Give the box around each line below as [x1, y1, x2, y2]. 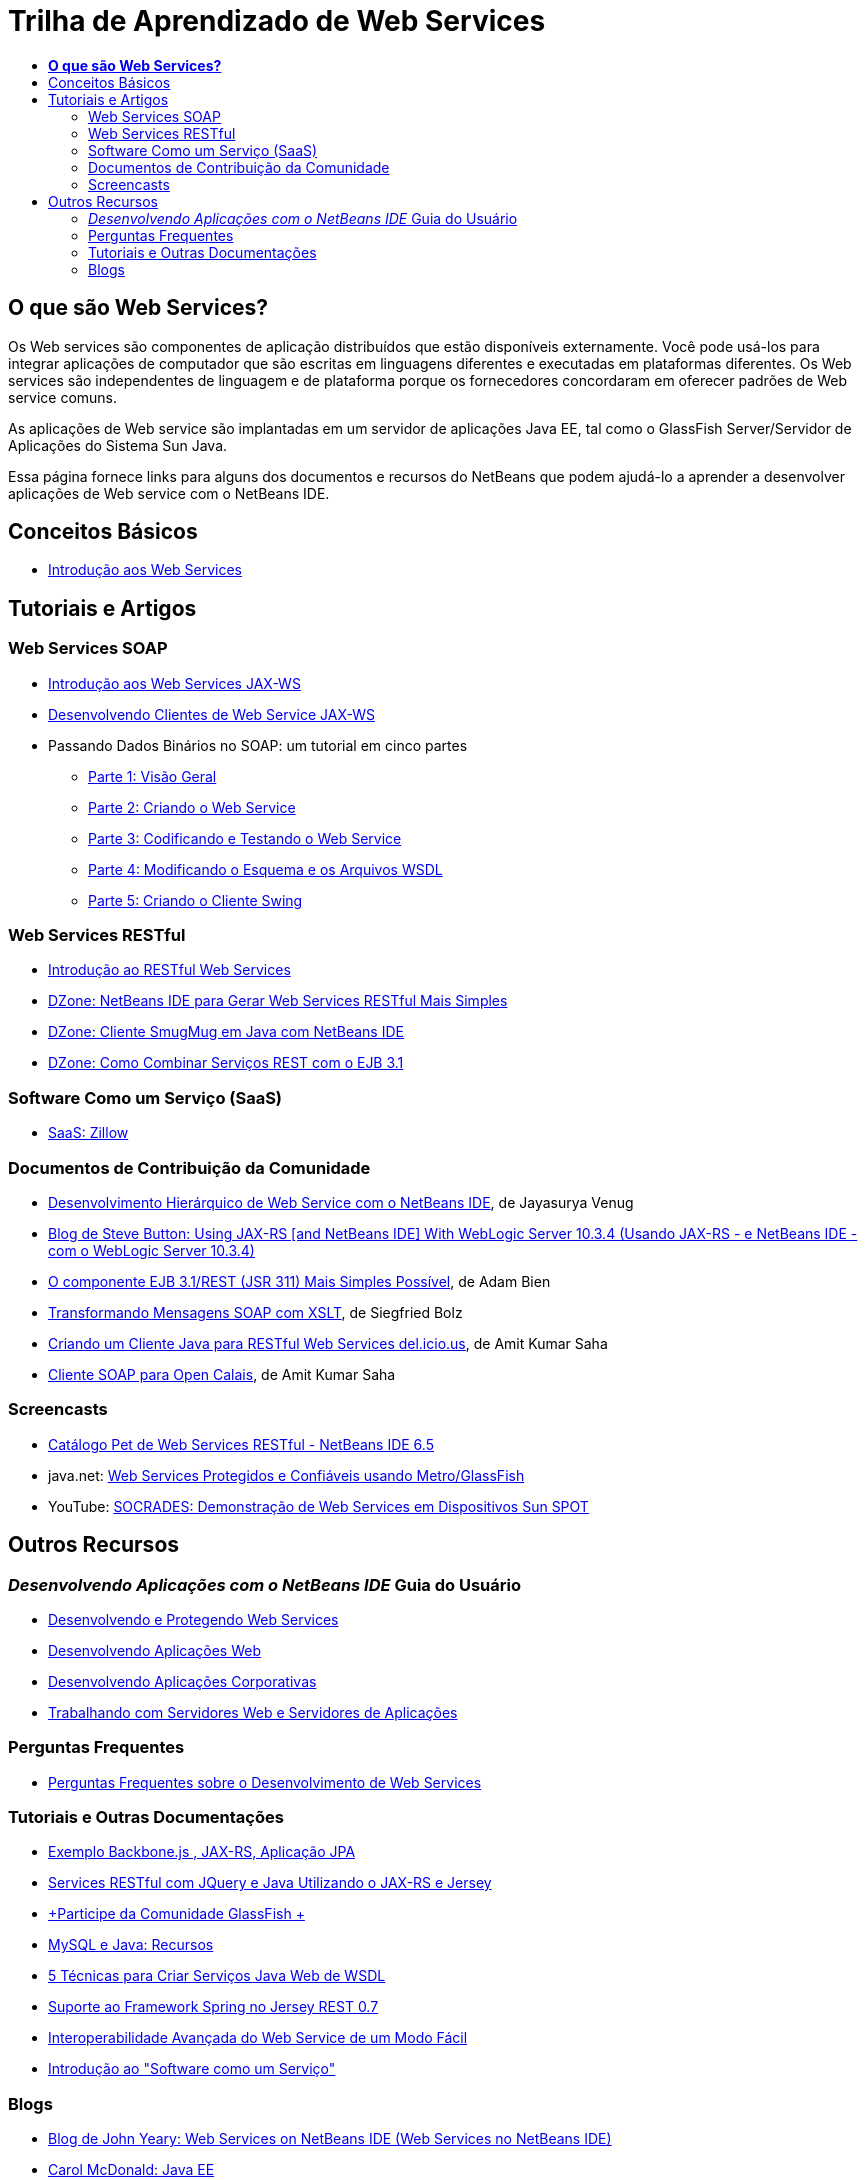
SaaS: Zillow [48, 1124, 129, 1142]
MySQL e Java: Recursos [48, 1936, 214, 1954]
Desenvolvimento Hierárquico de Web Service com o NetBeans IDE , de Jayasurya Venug [48, 1193, 634, 1211]
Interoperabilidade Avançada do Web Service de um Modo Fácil [48, 2029, 468, 2047]
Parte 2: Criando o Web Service [88, 798, 296, 816]
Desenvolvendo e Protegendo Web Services [48, 1610, 339, 1628]
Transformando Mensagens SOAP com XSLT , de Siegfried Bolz [48, 1303, 463, 1321]
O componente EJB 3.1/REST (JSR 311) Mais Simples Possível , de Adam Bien [48, 1272, 551, 1290]
